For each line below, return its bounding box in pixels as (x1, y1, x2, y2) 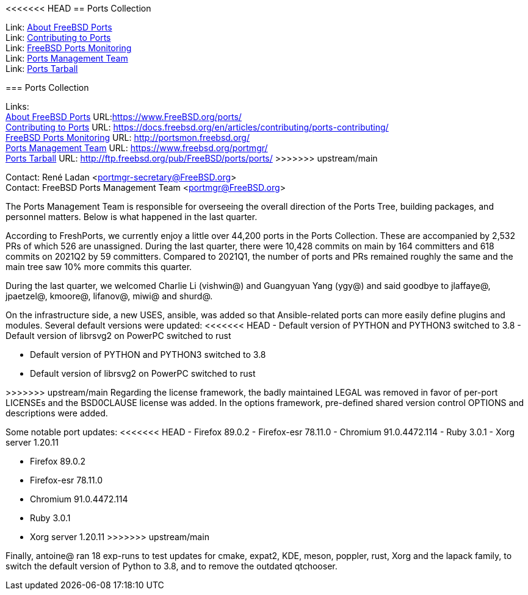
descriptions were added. (5, 408, 108, 418)
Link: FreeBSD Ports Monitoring (5, 43, 132, 53)
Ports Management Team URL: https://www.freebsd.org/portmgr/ (5, 143, 268, 153)
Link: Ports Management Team (5, 53, 128, 63)
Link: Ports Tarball (5, 63, 78, 74)
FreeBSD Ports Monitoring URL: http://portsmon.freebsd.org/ (5, 132, 250, 143)
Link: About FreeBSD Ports (5, 22, 112, 32)
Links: (5, 101, 29, 112)
